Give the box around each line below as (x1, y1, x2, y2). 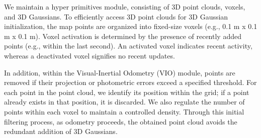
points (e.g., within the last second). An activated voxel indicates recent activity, (4, 40, 252, 51)
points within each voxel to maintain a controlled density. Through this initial (4, 106, 244, 116)
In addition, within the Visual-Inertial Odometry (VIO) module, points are (4, 67, 235, 77)
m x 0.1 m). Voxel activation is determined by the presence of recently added (4, 30, 241, 41)
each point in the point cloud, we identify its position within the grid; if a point (4, 86, 249, 97)
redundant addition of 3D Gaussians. (4, 126, 118, 136)
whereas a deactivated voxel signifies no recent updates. (4, 50, 175, 60)
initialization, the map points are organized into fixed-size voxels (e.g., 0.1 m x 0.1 (4, 21, 257, 31)
